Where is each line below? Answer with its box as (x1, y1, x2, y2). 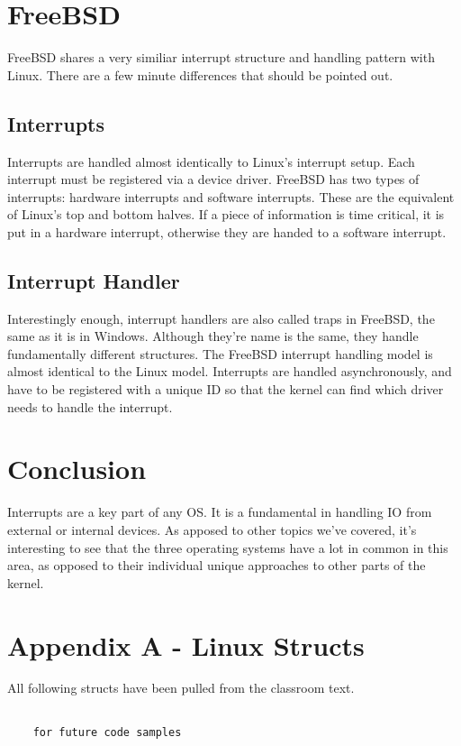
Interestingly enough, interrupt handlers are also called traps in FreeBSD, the (7, 309, 435, 327)
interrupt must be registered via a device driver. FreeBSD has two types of (7, 170, 420, 189)
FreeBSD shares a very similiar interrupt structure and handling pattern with (7, 48, 435, 67)
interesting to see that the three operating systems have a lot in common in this (7, 538, 448, 557)
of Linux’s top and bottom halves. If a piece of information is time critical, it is (7, 205, 445, 224)
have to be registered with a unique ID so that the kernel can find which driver (7, 380, 444, 399)
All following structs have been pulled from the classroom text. (7, 678, 355, 697)
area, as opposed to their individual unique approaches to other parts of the (7, 556, 426, 575)
